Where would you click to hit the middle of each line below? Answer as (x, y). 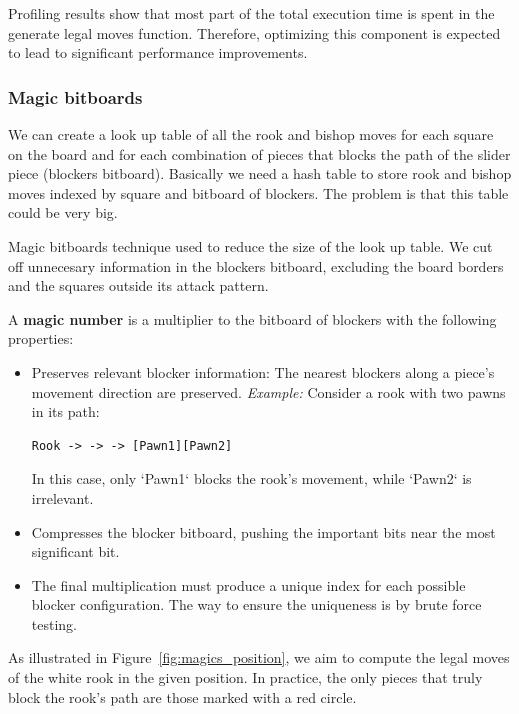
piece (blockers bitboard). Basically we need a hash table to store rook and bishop (260, 173)
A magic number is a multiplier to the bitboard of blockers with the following (252, 318)
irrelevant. (62, 497)
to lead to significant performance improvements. (158, 52)
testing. (54, 623)
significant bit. (75, 551)
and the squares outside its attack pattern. (138, 285)
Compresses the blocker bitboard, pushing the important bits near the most (263, 531)
